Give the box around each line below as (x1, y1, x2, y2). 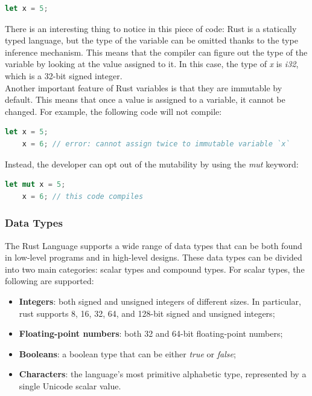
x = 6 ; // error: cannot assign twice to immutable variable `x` (22, 139, 290, 148)
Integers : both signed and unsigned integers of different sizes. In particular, (19, 294, 301, 307)
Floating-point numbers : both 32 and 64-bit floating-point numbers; (19, 327, 283, 340)
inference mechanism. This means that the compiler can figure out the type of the (5, 45, 308, 58)
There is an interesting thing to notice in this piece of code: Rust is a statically (5, 22, 297, 34)
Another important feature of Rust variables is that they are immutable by (5, 81, 282, 94)
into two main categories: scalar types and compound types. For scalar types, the (5, 262, 305, 275)
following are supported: (5, 274, 94, 287)
